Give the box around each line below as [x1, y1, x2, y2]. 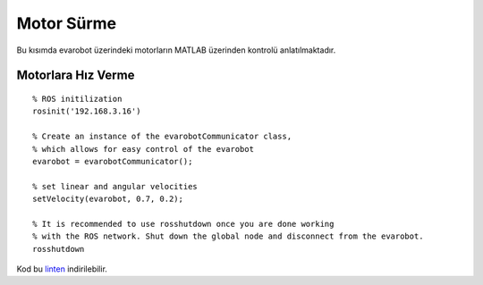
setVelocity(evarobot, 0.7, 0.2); [32, 194, 183, 205]
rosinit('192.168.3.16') [32, 106, 141, 116]
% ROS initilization [32, 94, 123, 104]
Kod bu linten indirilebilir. [16, 264, 107, 274]
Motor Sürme [16, 13, 117, 33]
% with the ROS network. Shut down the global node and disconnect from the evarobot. [32, 231, 424, 241]
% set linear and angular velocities [32, 181, 199, 191]
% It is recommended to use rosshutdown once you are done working [32, 219, 335, 229]
